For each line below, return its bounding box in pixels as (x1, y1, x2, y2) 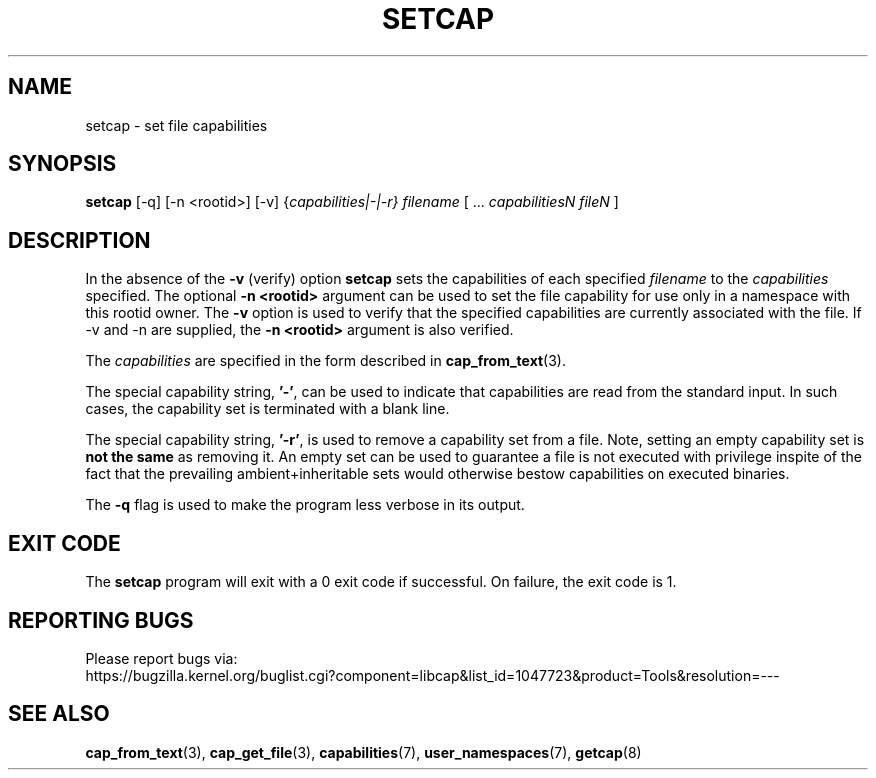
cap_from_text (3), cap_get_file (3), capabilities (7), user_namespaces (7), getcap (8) (85, 743, 642, 761)
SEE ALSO (8, 701, 110, 727)
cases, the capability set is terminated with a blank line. (85, 400, 450, 418)
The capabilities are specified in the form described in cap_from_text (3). (85, 352, 567, 370)
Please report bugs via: (85, 649, 238, 667)
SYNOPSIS (8, 151, 117, 177)
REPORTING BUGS (8, 607, 194, 633)
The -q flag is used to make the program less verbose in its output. (85, 496, 525, 514)
